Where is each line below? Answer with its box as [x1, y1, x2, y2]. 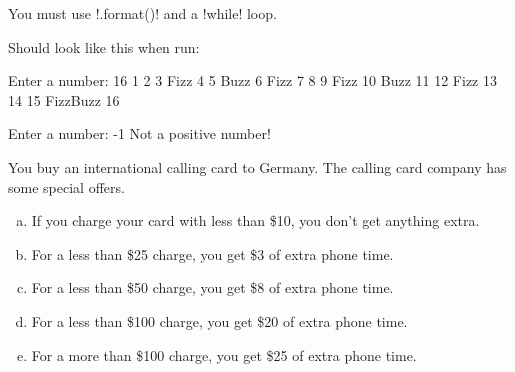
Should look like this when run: [8, 36, 200, 57]
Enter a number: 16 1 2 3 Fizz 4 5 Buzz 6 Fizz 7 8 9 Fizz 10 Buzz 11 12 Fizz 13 [8, 70, 497, 91]
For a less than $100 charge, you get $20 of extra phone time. [31, 310, 408, 331]
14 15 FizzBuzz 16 [8, 89, 120, 110]
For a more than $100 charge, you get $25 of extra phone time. [31, 344, 417, 365]
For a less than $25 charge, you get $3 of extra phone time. [31, 243, 394, 264]
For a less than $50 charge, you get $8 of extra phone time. [31, 277, 394, 298]
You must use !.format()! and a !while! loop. [8, 3, 277, 23]
